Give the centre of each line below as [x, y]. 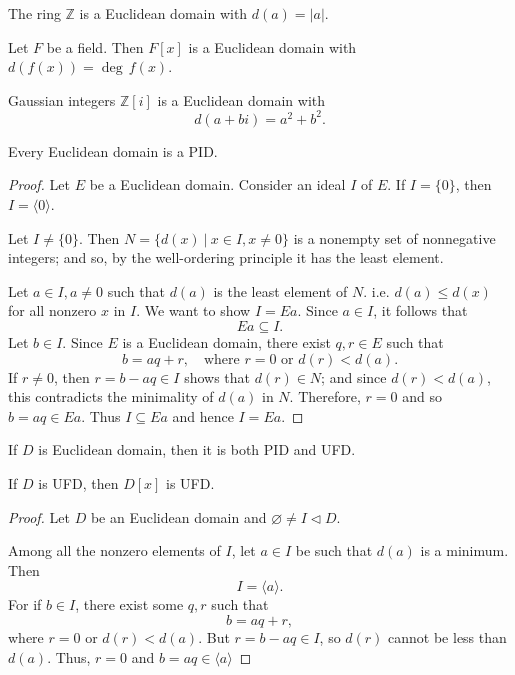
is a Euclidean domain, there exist [226, 342]
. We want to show [193, 310]
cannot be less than [447, 636]
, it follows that [420, 310]
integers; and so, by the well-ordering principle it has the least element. [226, 257]
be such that [334, 550]
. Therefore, [325, 396]
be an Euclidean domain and [178, 516]
